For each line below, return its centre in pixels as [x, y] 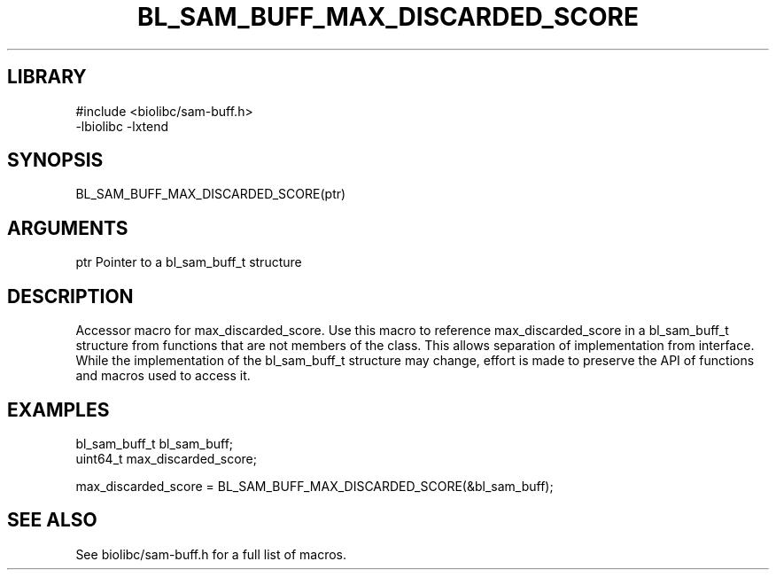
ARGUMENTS [68, 228]
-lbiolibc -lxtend [122, 126]
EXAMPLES [58, 409]
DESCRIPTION [70, 296]
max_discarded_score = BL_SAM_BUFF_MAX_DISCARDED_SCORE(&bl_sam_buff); [314, 486]
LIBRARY [47, 77]
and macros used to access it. [163, 376]
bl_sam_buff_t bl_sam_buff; [155, 443]
